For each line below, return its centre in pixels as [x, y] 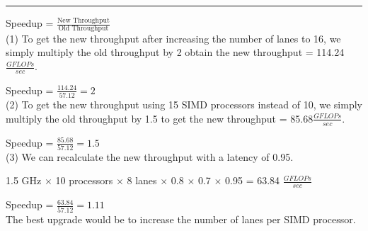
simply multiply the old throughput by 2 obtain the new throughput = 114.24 [175, 52]
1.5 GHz [24, 180]
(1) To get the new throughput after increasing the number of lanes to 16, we [173, 38]
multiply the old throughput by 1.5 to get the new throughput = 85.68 [160, 118]
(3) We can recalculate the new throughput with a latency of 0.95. [150, 156]
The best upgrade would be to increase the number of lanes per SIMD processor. [181, 219]
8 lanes [142, 180]
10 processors [84, 180]
